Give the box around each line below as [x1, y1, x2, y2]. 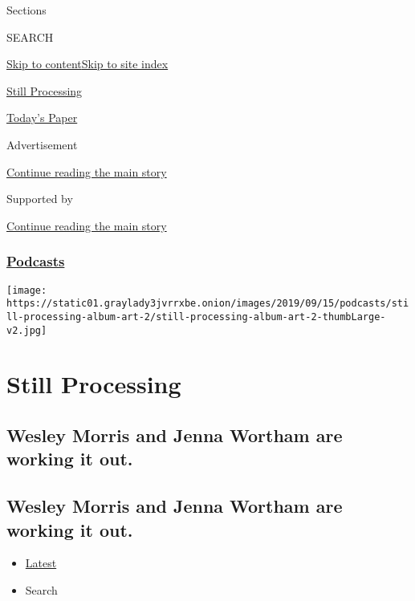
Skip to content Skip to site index [6, 55, 169, 72]
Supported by [6, 190, 73, 207]
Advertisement [6, 136, 78, 152]
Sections [6, 2, 47, 18]
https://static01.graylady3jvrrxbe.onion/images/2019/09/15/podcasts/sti [6, 298, 409, 310]
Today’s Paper [6, 109, 78, 126]
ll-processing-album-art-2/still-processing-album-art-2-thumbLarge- [6, 311, 386, 323]
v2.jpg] [6, 324, 47, 336]
